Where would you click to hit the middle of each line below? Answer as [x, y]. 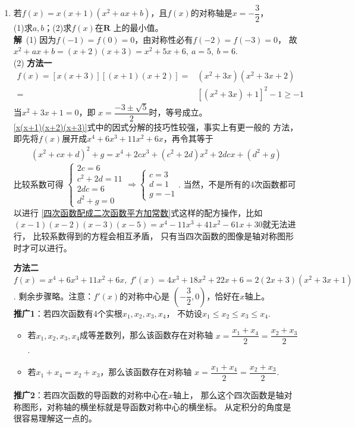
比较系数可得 [38, 184]
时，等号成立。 [178, 112]
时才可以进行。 [43, 247]
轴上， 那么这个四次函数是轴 [228, 395]
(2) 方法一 [33, 62]
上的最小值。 [138, 28]
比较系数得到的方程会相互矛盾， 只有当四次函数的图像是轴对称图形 [164, 235]
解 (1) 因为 [35, 39]
